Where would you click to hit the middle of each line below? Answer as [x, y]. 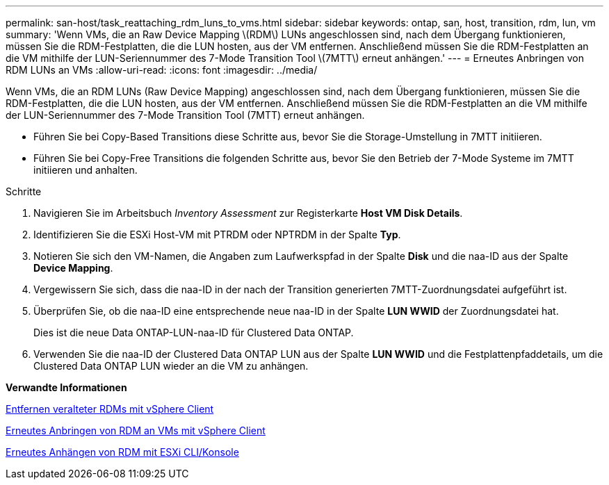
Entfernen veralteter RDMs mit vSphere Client [110, 409]
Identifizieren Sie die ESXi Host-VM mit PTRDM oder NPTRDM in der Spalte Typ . [217, 235]
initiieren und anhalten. [86, 170]
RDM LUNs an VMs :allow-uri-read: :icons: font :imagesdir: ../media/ [162, 70]
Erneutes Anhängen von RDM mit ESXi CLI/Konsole [122, 452]
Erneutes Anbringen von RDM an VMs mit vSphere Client [136, 430]
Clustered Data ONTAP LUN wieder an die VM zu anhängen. [171, 366]
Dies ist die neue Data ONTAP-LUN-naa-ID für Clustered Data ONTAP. [194, 332]
